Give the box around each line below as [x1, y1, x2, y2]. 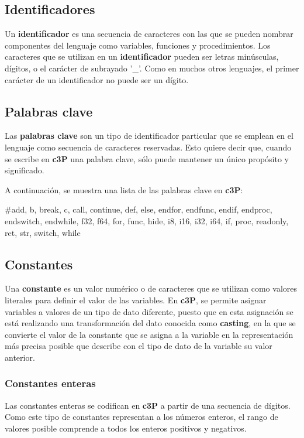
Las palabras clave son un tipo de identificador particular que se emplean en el [5, 129, 293, 142]
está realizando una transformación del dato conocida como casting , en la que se [5, 317, 296, 329]
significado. [5, 164, 44, 176]
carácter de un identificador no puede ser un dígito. [5, 73, 189, 85]
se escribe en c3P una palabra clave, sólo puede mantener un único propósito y [5, 152, 289, 165]
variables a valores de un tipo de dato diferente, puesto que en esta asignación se [5, 305, 293, 317]
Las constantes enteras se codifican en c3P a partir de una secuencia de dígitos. [5, 399, 291, 411]
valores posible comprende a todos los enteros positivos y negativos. [5, 422, 247, 434]
